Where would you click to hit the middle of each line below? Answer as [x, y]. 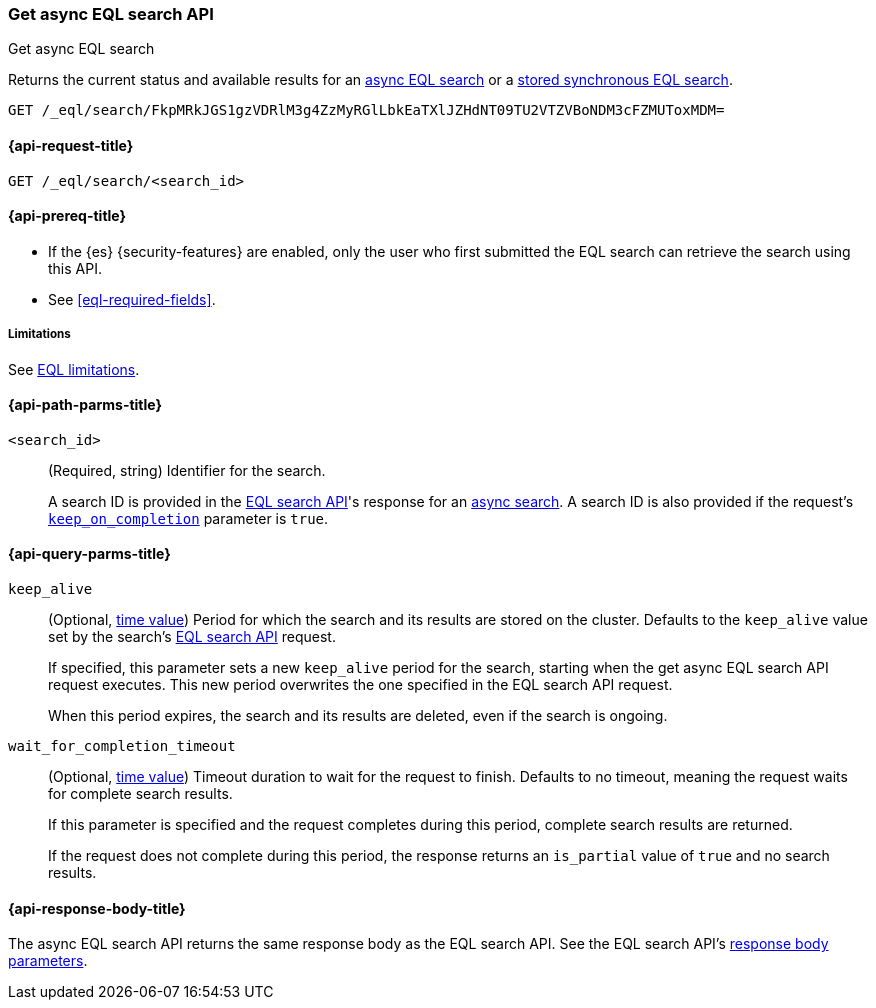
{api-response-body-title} [97, 908]
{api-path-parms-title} [85, 405]
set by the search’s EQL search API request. [192, 637]
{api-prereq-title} [67, 216]
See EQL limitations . [74, 369]
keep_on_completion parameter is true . [188, 518]
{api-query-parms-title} [89, 554]
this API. [75, 268]
